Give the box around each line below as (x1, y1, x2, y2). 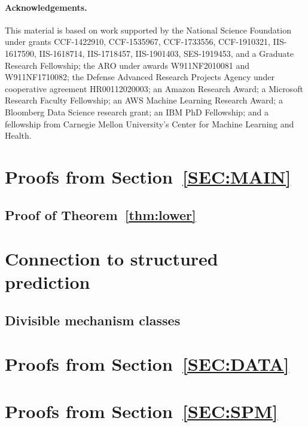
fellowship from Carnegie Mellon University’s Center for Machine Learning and (5, 117, 294, 130)
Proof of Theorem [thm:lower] (5, 205, 196, 224)
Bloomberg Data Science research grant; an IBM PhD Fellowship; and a (5, 105, 269, 118)
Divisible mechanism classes (5, 310, 181, 329)
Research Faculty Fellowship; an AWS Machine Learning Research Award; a (5, 94, 283, 106)
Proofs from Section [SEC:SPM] (5, 398, 278, 423)
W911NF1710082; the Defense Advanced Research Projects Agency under (5, 71, 275, 83)
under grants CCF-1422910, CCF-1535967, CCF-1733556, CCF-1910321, (5, 35, 270, 48)
